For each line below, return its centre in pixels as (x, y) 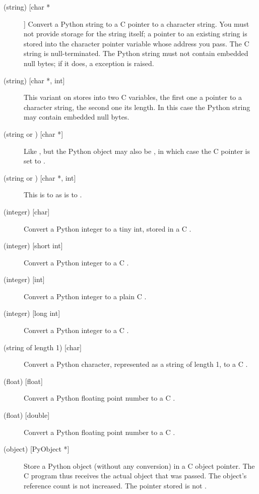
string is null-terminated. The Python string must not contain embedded (136, 53)
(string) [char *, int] (34, 80)
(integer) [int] (24, 279)
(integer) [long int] (32, 313)
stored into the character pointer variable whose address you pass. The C (137, 43)
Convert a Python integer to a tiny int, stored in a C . (108, 228)
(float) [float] (23, 381)
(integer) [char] (27, 211)
